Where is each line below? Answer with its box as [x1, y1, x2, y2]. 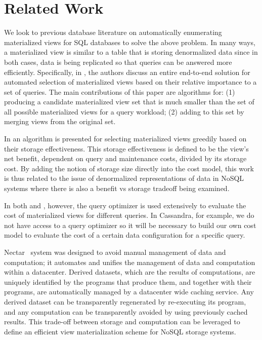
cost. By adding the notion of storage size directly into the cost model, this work [4, 163, 254, 173]
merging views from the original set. [4, 116, 116, 127]
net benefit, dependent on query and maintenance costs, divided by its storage [4, 153, 247, 164]
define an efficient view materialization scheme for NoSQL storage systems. [4, 326, 236, 336]
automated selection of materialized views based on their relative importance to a [4, 77, 257, 87]
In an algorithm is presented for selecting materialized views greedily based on [4, 133, 247, 144]
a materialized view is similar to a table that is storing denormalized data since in [4, 47, 258, 57]
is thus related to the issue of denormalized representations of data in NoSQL [4, 173, 244, 183]
